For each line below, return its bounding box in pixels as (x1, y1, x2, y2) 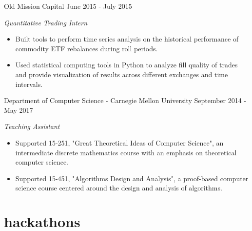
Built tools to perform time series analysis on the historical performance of (15, 34, 239, 44)
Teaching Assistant (4, 121, 60, 131)
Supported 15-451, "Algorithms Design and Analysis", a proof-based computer (15, 173, 249, 183)
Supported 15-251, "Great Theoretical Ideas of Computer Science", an (15, 137, 224, 147)
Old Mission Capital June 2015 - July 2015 (4, 1, 132, 11)
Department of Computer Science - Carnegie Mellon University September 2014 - (4, 95, 247, 105)
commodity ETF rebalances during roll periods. (15, 43, 158, 53)
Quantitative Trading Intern (4, 17, 88, 27)
